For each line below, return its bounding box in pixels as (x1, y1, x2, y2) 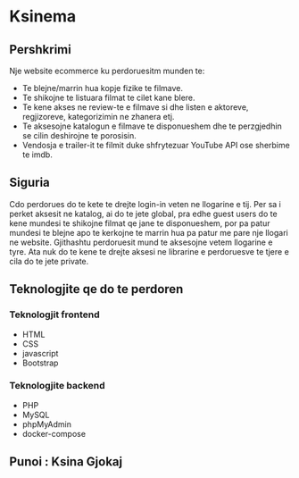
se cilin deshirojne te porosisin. (21, 130, 137, 140)
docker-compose (21, 428, 87, 439)
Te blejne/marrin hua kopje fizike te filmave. (21, 83, 184, 93)
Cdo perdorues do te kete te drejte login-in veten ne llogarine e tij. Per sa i (9, 198, 281, 209)
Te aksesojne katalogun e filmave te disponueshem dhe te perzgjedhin (21, 121, 283, 131)
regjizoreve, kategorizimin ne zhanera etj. (21, 112, 175, 122)
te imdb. (21, 149, 54, 160)
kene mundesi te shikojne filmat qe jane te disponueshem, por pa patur (9, 217, 270, 229)
